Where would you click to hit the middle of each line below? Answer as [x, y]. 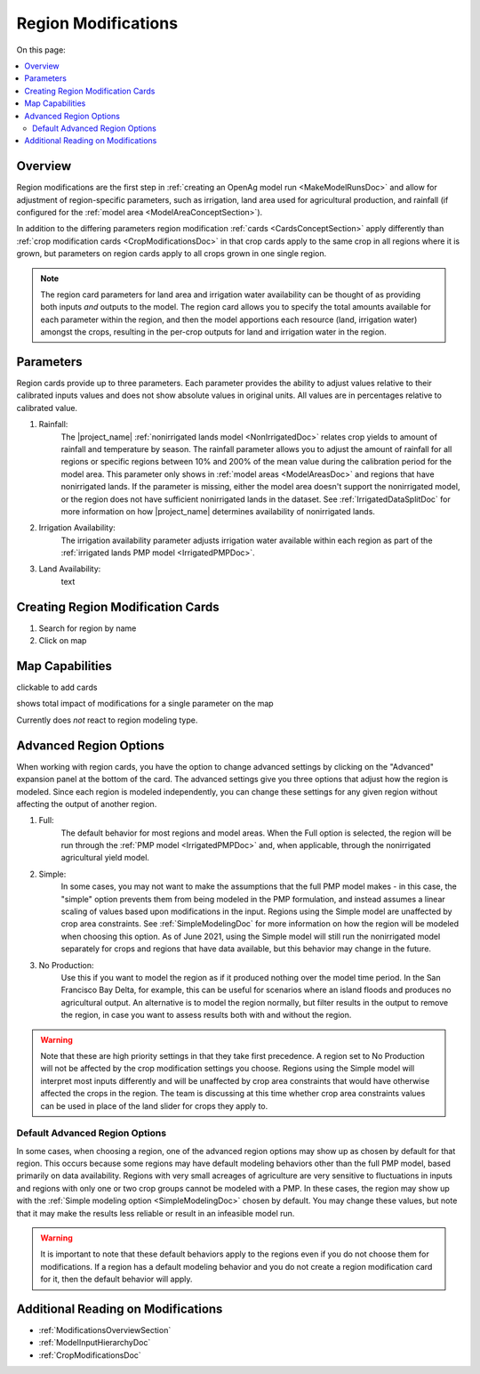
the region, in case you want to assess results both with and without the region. [206, 1015]
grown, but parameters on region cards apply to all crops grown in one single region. [172, 254]
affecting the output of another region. [87, 804]
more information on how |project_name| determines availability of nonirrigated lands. [218, 511]
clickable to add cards [57, 687]
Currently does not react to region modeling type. [107, 720]
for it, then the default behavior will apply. [116, 1279]
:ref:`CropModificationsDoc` [90, 1355]
